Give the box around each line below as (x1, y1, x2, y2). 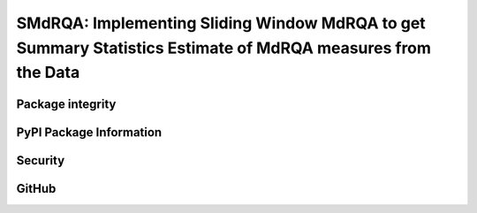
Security (16, 153, 65, 168)
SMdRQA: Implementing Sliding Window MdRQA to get (16, 13, 426, 33)
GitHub (16, 181, 57, 196)
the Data (16, 63, 80, 83)
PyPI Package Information (16, 125, 163, 140)
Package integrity (16, 96, 117, 111)
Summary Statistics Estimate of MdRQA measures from (16, 38, 432, 57)
